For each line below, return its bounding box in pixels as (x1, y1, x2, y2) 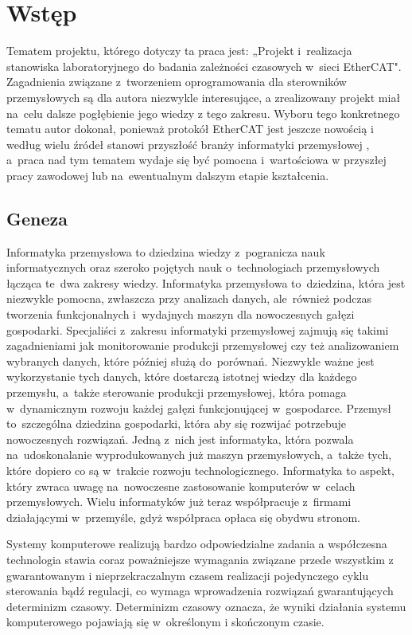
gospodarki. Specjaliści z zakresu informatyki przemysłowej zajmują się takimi (6, 321, 389, 338)
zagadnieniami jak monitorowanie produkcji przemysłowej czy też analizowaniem (6, 337, 399, 354)
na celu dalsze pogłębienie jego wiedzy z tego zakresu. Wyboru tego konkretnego (6, 104, 400, 121)
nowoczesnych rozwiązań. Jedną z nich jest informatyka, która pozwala (6, 430, 354, 447)
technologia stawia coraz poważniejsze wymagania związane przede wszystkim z (6, 551, 394, 567)
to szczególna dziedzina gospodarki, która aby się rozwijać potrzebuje (6, 415, 346, 432)
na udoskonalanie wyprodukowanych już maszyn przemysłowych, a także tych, (6, 446, 392, 463)
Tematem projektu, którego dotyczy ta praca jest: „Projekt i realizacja (6, 42, 352, 59)
